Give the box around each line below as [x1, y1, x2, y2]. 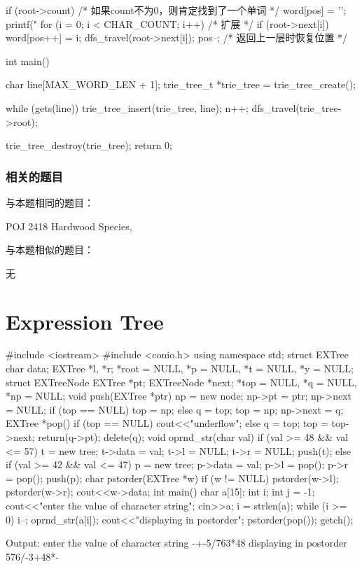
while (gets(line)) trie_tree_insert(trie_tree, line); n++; [6, 100, 249, 115]
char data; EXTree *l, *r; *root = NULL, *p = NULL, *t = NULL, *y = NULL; [6, 361, 354, 376]
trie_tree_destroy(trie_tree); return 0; [6, 138, 172, 153]
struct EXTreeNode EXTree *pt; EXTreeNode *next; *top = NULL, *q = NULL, [6, 374, 357, 389]
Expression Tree [6, 307, 164, 335]
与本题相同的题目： [6, 195, 94, 209]
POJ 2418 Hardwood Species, [6, 218, 132, 233]
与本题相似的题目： [6, 242, 94, 257]
